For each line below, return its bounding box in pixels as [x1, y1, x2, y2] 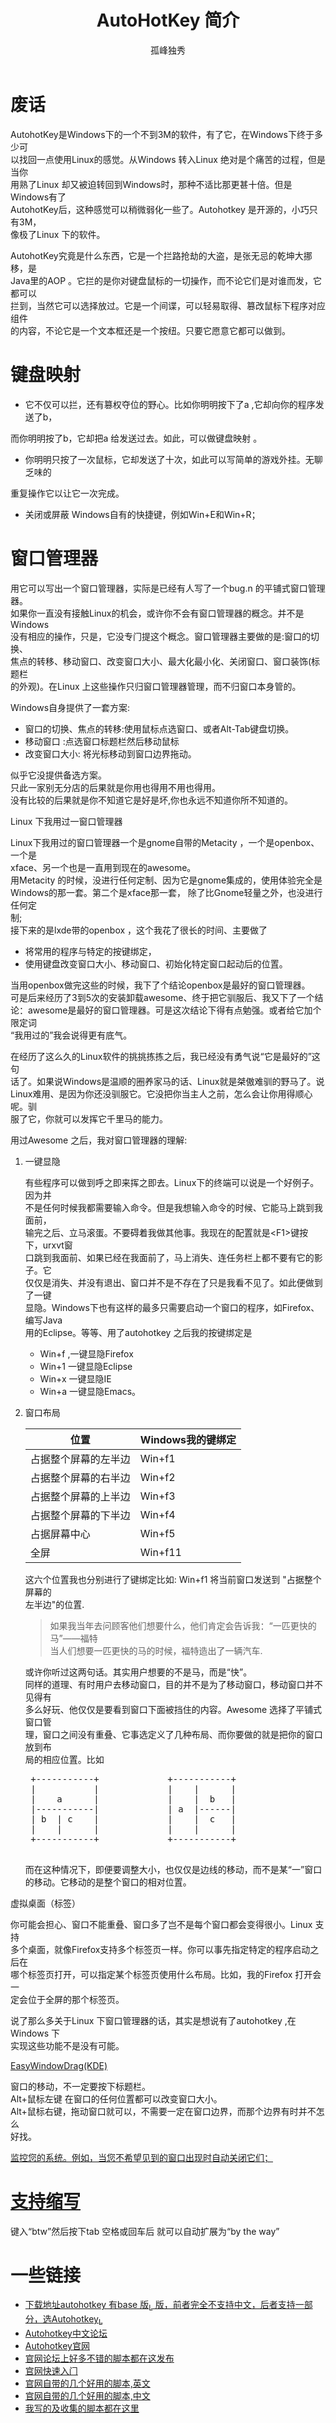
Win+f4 [139, 1507, 176, 1521]
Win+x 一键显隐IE [39, 1372, 112, 1385]
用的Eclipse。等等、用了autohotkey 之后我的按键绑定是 [24, 1326, 253, 1338]
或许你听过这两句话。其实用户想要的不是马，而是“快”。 [24, 1666, 253, 1678]
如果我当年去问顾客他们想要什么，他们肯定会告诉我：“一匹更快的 [49, 1619, 317, 1631]
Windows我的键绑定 [139, 1432, 237, 1446]
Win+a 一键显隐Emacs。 [39, 1385, 142, 1397]
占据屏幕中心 [29, 1527, 91, 1541]
